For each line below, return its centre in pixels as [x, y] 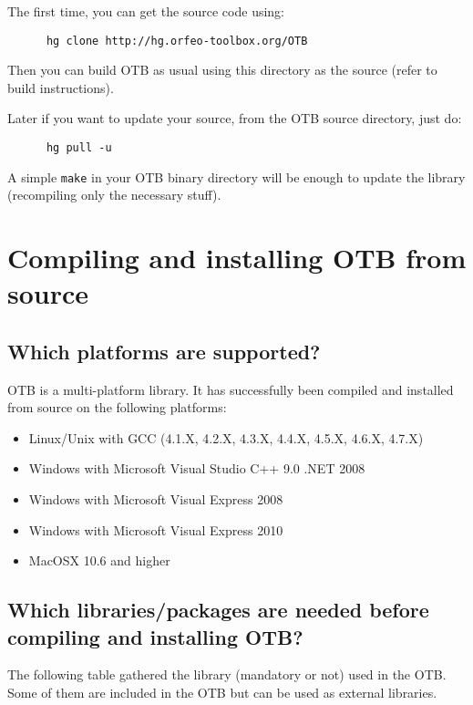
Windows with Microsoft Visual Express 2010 [156, 529]
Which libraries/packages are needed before [218, 610]
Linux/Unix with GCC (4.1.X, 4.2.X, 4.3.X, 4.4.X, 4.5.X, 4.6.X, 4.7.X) [226, 437]
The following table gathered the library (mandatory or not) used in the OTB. [227, 674]
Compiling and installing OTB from [237, 258]
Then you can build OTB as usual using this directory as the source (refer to [222, 70]
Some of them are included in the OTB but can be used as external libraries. [222, 693]
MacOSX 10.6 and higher [99, 560]
